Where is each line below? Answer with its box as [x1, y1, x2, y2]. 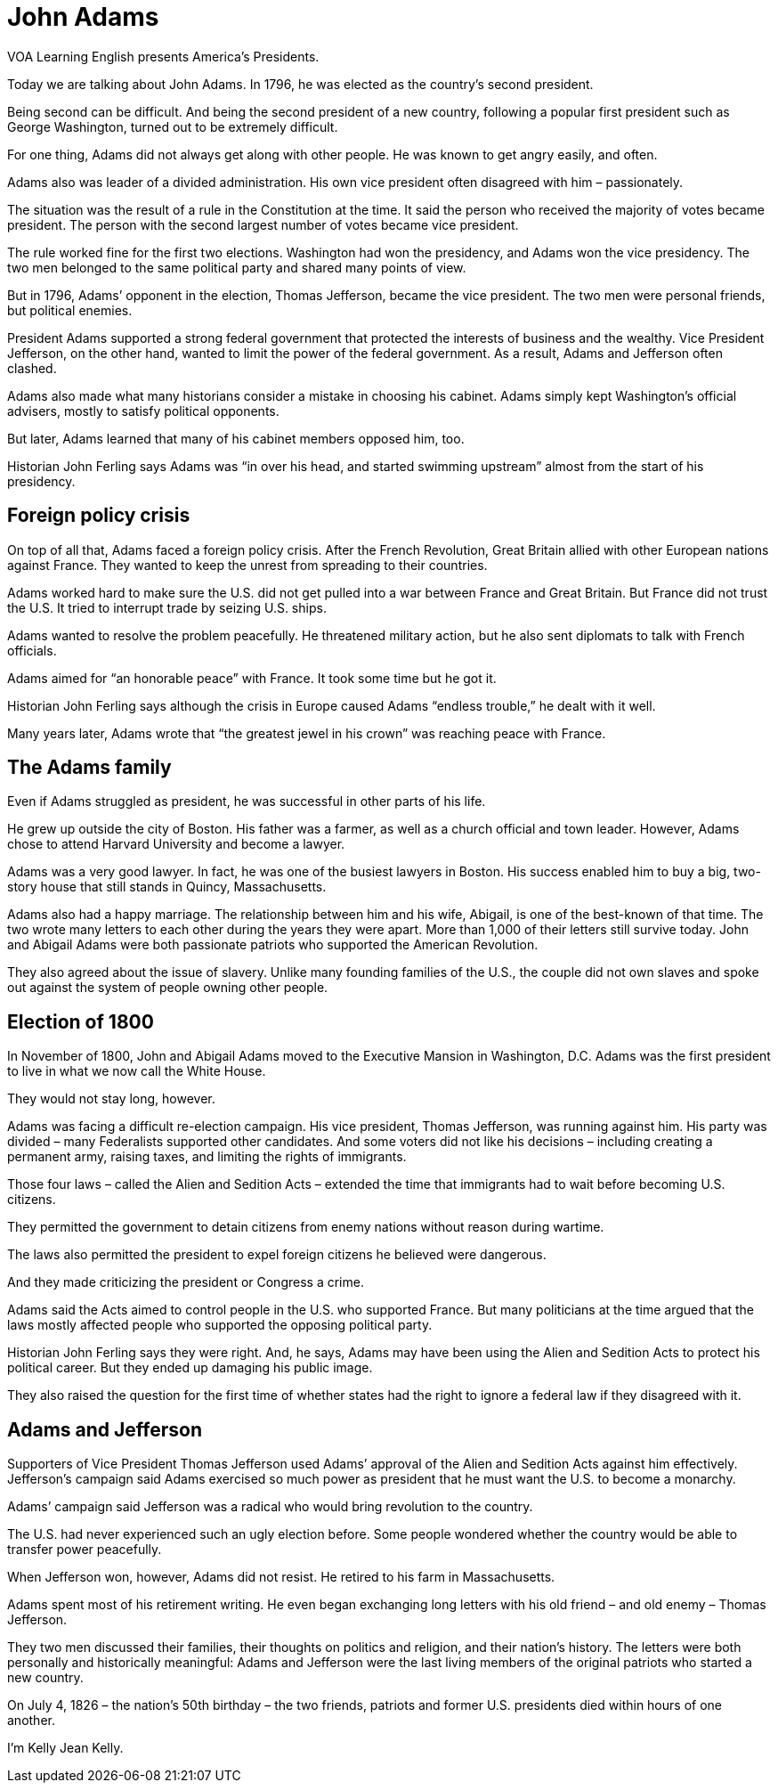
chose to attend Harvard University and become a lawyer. [7, 836, 345, 852]
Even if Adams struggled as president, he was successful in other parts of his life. [7, 793, 486, 810]
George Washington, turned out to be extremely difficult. [7, 118, 338, 134]
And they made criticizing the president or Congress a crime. [7, 1274, 364, 1290]
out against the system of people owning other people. [7, 980, 328, 996]
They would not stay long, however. [7, 1091, 215, 1107]
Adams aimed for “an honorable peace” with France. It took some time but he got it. [7, 670, 497, 686]
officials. [7, 642, 57, 658]
